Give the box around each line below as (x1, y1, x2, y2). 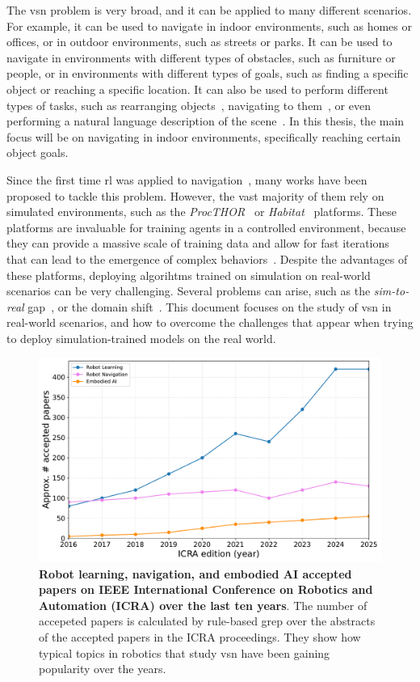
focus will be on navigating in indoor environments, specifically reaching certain (6, 128, 401, 145)
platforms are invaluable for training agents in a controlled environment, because (6, 218, 406, 235)
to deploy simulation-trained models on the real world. (6, 329, 276, 346)
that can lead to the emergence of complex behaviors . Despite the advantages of (6, 250, 408, 267)
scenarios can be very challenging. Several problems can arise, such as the (6, 282, 371, 299)
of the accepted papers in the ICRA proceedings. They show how (39, 629, 361, 646)
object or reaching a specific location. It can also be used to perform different (6, 80, 388, 97)
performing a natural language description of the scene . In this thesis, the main (6, 112, 405, 129)
